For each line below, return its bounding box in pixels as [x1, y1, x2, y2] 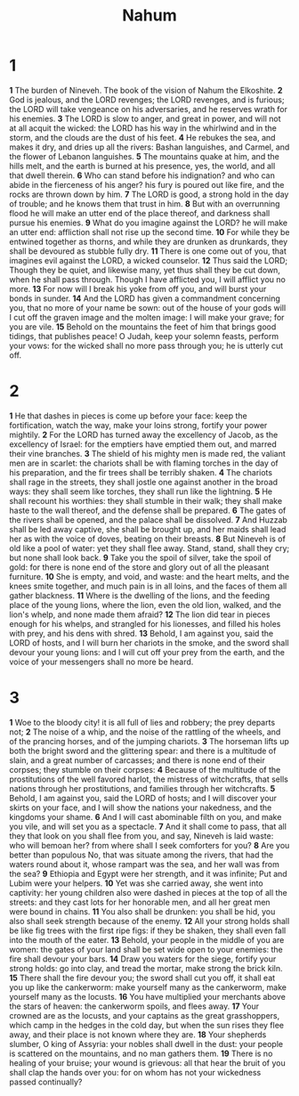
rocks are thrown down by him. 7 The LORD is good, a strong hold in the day [9, 189, 289, 199]
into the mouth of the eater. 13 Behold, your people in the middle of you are [9, 934, 285, 945]
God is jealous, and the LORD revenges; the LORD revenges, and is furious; [9, 94, 285, 105]
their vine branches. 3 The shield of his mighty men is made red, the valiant [9, 448, 287, 459]
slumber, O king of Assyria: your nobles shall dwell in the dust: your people [9, 1038, 283, 1049]
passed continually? [9, 1076, 83, 1087]
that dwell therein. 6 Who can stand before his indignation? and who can [9, 170, 276, 181]
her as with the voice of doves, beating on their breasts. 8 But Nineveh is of [9, 533, 287, 544]
